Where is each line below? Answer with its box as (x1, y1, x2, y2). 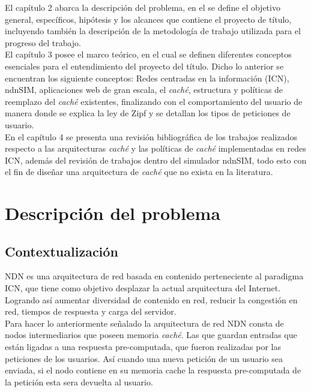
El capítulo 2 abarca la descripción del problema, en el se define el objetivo (5, 1, 280, 13)
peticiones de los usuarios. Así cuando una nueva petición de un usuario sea (5, 352, 283, 364)
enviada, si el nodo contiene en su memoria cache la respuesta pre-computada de (5, 364, 301, 376)
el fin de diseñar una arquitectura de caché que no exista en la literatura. (5, 165, 273, 178)
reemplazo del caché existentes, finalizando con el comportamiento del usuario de (5, 95, 303, 107)
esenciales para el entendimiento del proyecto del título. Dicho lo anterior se (5, 59, 284, 72)
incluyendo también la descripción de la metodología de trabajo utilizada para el (5, 25, 301, 37)
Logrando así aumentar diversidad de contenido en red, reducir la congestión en (5, 293, 298, 306)
